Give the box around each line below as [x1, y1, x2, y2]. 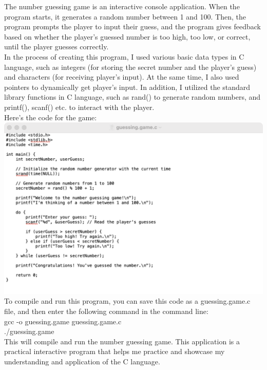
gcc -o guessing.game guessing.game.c [4, 316, 122, 326]
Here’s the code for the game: [4, 112, 97, 122]
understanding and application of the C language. [4, 356, 160, 366]
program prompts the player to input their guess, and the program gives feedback [4, 21, 261, 32]
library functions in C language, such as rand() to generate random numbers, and [4, 91, 261, 102]
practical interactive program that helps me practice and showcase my [4, 346, 225, 357]
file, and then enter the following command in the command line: [4, 306, 208, 317]
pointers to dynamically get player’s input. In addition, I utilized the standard [4, 81, 251, 92]
